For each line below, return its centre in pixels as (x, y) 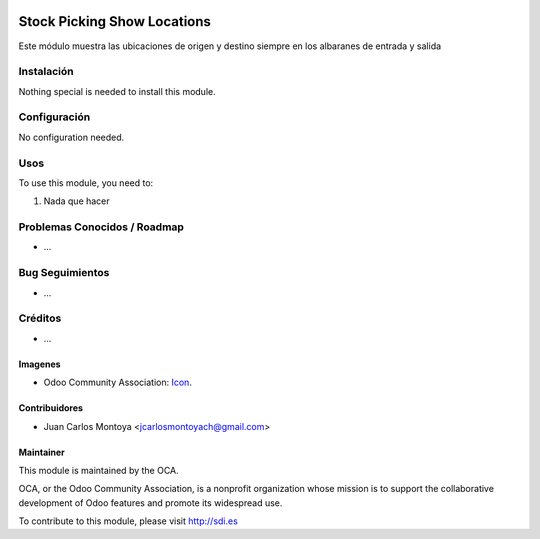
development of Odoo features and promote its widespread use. (150, 502)
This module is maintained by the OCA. (98, 470)
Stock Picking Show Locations (115, 21)
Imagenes (39, 364)
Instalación (46, 72)
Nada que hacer (76, 201)
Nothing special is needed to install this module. (117, 91)
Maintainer (41, 452)
